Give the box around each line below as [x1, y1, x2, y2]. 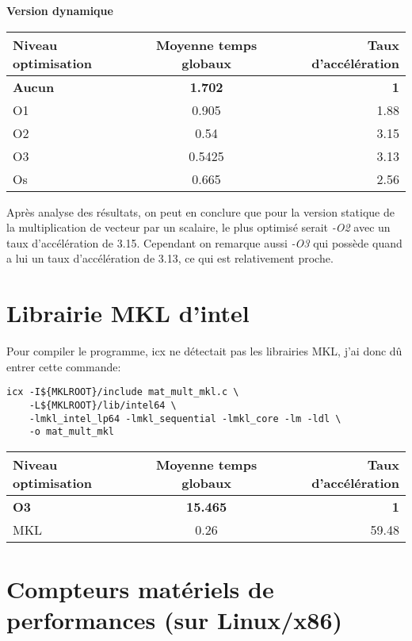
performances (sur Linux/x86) [6, 604, 343, 636]
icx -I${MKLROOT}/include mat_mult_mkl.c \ [6, 386, 239, 398]
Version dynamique [6, 2, 113, 18]
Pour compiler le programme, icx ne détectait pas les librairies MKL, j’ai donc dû [6, 343, 402, 359]
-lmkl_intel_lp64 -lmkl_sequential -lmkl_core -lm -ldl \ [29, 413, 341, 424]
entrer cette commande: [6, 358, 121, 374]
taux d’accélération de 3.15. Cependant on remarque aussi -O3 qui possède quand [6, 234, 402, 251]
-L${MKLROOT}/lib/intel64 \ [29, 399, 177, 411]
